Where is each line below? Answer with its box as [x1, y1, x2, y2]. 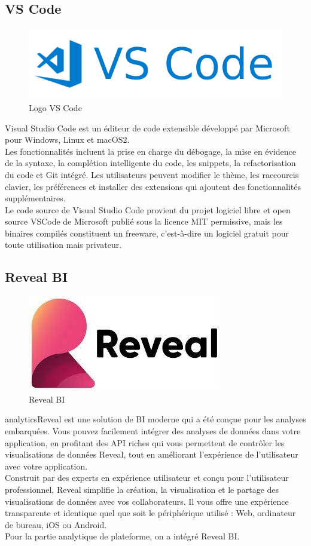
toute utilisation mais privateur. [5, 238, 122, 251]
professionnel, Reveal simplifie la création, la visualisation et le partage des [5, 483, 279, 496]
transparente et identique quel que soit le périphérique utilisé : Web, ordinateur [5, 507, 296, 519]
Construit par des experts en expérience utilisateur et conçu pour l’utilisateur [5, 471, 289, 484]
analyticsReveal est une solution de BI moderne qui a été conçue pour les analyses [5, 413, 306, 425]
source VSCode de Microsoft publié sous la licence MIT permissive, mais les [5, 215, 283, 228]
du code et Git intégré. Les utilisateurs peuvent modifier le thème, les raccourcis [5, 168, 299, 180]
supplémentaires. [5, 192, 66, 204]
